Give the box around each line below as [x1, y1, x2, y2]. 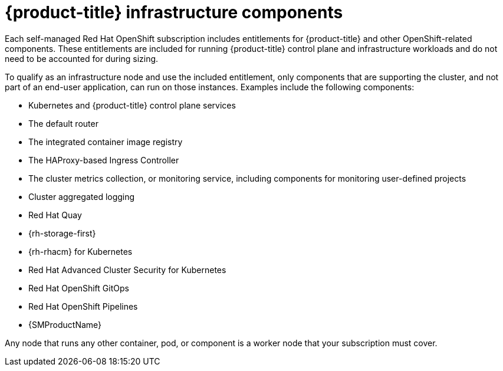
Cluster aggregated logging [28, 191, 135, 202]
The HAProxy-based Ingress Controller [28, 155, 179, 165]
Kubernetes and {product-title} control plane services [28, 100, 236, 110]
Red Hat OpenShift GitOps [28, 283, 129, 293]
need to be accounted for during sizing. [5, 53, 159, 64]
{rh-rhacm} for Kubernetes [28, 246, 133, 257]
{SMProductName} [28, 319, 102, 330]
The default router [28, 118, 98, 129]
